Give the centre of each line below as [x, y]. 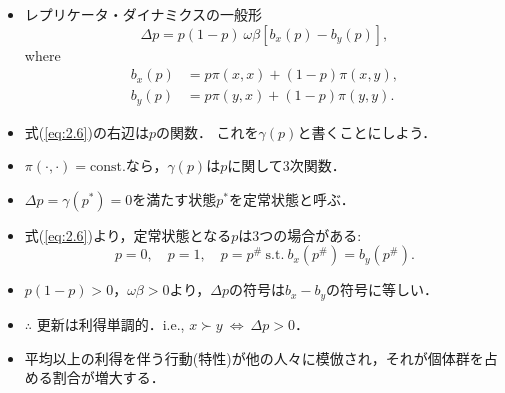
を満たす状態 [174, 198]
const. [107, 167]
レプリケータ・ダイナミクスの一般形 [143, 14]
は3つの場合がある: [300, 234]
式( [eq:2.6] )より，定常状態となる [128, 234]
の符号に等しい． [382, 289]
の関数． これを [207, 131]
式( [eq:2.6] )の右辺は [86, 131]
